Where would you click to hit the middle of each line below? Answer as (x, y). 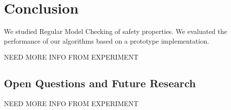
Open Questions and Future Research (100, 83)
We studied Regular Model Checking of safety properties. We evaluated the (115, 31)
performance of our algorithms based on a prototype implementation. (107, 40)
